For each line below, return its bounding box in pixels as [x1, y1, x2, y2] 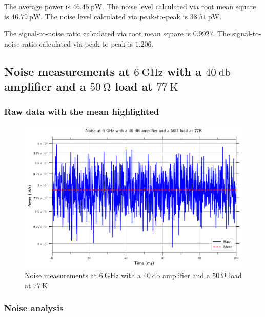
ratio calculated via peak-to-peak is [22, 38, 133, 49]
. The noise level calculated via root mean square [102, 1, 256, 11]
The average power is [4, 1, 71, 11]
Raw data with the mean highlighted [4, 105, 159, 118]
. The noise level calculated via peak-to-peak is [40, 11, 188, 22]
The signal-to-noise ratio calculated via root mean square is [4, 28, 191, 39]
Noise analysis [4, 302, 64, 314]
